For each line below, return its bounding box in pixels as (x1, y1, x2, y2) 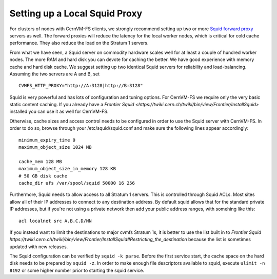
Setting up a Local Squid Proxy (9, 8, 143, 19)
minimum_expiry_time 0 (18, 137, 76, 143)
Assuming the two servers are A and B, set (9, 71, 100, 77)
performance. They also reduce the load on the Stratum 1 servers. (9, 40, 149, 46)
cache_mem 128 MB (18, 158, 62, 164)
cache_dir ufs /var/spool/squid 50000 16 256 (18, 180, 135, 186)
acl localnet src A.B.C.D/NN (18, 218, 92, 224)
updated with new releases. (9, 244, 68, 250)
